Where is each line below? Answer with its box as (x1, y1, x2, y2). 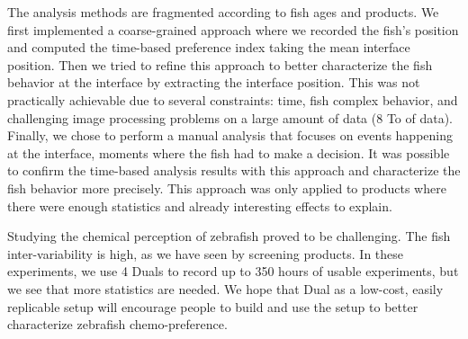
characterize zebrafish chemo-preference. (7, 315, 228, 334)
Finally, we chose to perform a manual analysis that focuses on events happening (7, 126, 454, 145)
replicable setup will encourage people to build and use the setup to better (7, 297, 418, 316)
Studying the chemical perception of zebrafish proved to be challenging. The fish (7, 227, 451, 245)
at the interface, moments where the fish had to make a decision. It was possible (7, 143, 450, 162)
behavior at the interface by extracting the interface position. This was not (7, 73, 420, 92)
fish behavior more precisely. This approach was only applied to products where (7, 178, 446, 197)
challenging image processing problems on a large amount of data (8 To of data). (7, 108, 454, 127)
